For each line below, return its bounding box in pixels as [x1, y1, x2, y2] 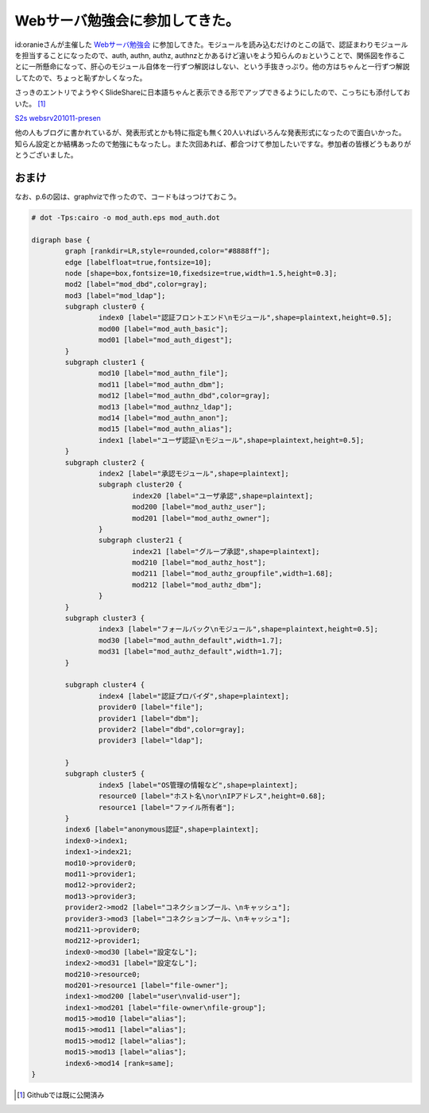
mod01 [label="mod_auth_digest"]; [98, 335, 234, 345]
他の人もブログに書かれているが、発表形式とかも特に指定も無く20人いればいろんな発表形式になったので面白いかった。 [14, 128, 406, 138]
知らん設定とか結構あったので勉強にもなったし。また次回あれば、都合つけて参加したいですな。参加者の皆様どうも [14, 139, 391, 149]
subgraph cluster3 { [64, 614, 145, 623]
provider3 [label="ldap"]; [98, 736, 204, 745]
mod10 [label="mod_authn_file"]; [98, 369, 229, 378]
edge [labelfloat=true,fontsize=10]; [64, 258, 212, 266]
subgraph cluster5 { [64, 770, 145, 778]
